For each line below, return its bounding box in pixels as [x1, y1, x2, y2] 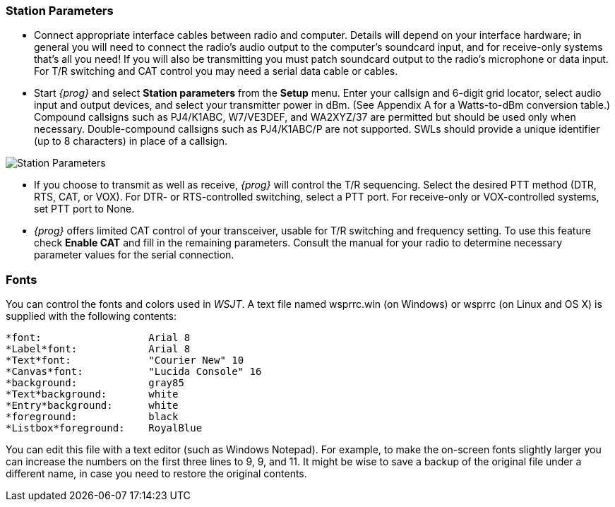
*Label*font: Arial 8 [6, 343, 191, 355]
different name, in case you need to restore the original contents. [6, 467, 307, 480]
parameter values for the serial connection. [34, 249, 234, 261]
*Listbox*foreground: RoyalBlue [6, 422, 203, 434]
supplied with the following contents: [6, 310, 177, 323]
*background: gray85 [6, 377, 184, 389]
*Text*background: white [6, 388, 179, 400]
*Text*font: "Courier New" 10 [6, 354, 244, 366]
